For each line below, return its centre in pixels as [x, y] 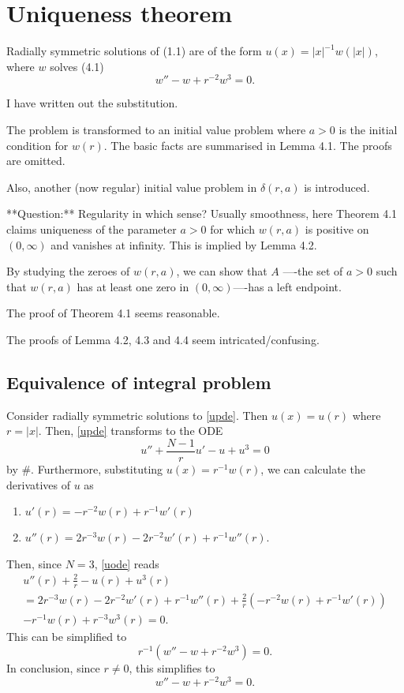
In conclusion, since [53, 668]
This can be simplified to [67, 636]
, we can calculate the [313, 468]
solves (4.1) [77, 66]
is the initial [368, 129]
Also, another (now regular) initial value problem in [132, 187]
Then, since [34, 563]
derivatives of [39, 484]
